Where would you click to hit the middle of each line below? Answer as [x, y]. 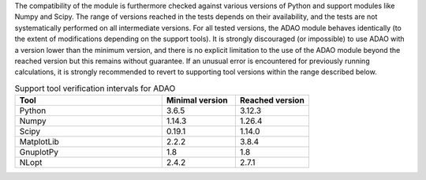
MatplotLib [39, 142]
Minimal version [197, 100]
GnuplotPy [39, 152]
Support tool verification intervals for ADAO [95, 88]
